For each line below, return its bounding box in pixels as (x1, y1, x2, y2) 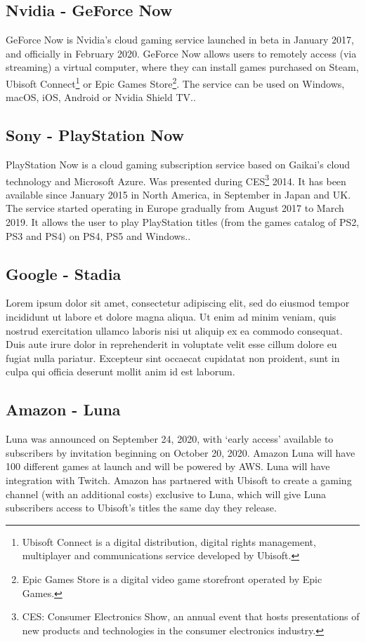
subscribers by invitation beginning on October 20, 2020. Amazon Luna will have (6, 445, 355, 460)
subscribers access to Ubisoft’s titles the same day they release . (6, 500, 277, 515)
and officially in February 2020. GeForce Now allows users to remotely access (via (6, 46, 357, 60)
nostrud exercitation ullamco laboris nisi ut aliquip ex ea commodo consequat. (6, 323, 343, 337)
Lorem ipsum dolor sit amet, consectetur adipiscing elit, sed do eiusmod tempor (6, 295, 350, 310)
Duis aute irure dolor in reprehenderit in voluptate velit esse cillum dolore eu (6, 337, 337, 352)
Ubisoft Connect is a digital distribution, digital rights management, (22, 534, 316, 549)
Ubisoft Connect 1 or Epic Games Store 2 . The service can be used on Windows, (6, 74, 345, 91)
